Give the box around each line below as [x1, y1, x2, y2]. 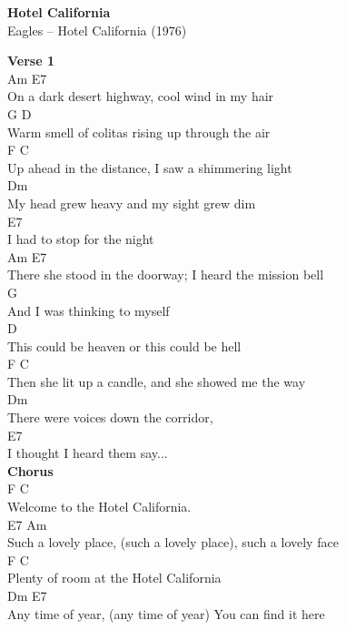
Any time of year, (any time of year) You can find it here [7, 604, 325, 623]
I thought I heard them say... [7, 443, 168, 462]
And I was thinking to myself [7, 300, 170, 320]
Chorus [7, 461, 54, 480]
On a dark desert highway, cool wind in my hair [7, 86, 274, 106]
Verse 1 [7, 51, 54, 70]
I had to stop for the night [7, 229, 154, 249]
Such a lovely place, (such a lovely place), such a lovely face [7, 533, 339, 552]
